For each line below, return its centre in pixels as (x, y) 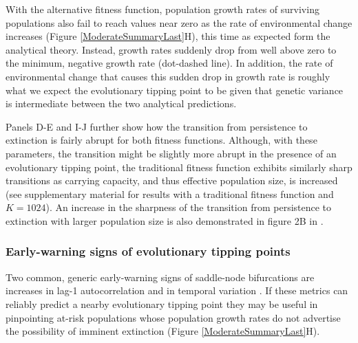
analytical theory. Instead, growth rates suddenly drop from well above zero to (171, 49)
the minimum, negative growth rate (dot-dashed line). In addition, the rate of (169, 63)
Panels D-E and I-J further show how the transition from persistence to (157, 126)
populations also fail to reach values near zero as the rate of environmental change (179, 22)
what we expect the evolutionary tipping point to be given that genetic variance (175, 90)
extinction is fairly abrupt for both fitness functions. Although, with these (161, 140)
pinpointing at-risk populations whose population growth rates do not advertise (173, 317)
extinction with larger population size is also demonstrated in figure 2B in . (165, 220)
